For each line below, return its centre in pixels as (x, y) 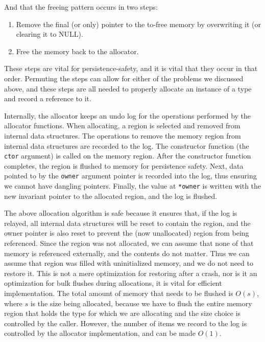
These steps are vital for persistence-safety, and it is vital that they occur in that (131, 68)
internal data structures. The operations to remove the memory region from (123, 135)
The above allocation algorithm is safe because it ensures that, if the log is (121, 213)
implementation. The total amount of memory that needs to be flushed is (119, 293)
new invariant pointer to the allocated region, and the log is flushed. (111, 196)
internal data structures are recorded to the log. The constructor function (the (127, 145)
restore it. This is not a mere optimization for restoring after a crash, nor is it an (131, 273)
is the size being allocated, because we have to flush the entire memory (141, 303)
